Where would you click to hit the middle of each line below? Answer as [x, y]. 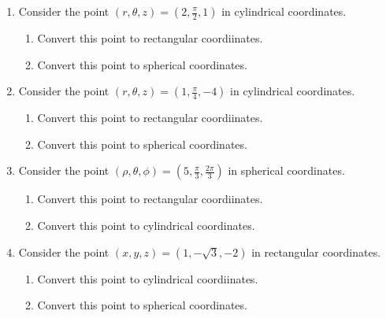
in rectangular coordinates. [316, 251]
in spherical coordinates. [286, 170]
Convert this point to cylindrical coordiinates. [148, 278]
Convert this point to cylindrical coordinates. [146, 225]
